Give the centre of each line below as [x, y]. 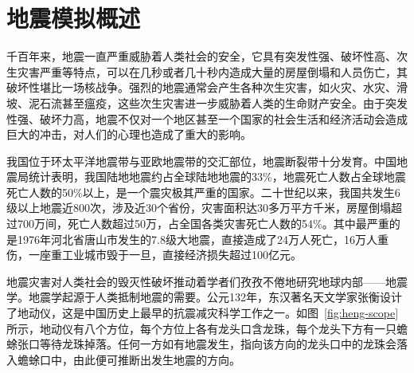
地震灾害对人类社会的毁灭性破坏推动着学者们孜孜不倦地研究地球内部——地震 [207, 281]
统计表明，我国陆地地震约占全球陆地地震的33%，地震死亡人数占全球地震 [217, 177]
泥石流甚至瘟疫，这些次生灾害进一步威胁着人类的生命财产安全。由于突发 [218, 102]
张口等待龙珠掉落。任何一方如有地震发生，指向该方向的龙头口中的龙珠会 [207, 344]
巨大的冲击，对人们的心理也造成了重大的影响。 [129, 134]
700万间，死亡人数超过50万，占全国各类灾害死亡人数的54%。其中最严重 [203, 224]
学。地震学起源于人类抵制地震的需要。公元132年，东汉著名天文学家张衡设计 [204, 297]
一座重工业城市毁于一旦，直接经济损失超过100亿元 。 [165, 255]
